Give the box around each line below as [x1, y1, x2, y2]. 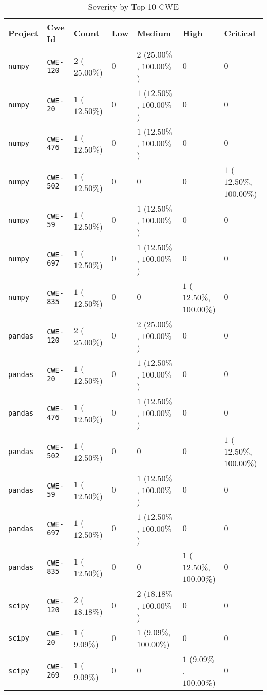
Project [8, 27, 39, 39]
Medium [137, 27, 171, 39]
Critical [224, 27, 256, 39]
